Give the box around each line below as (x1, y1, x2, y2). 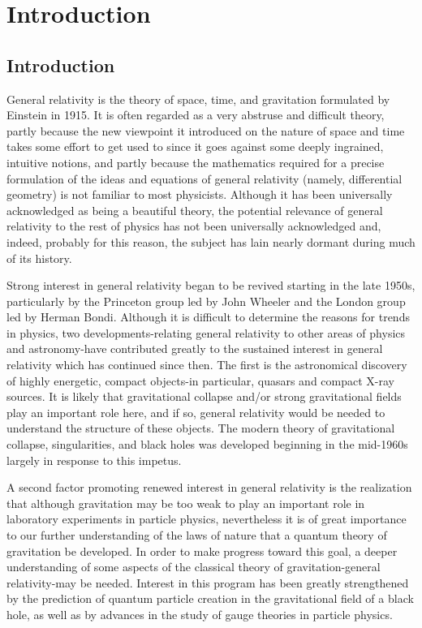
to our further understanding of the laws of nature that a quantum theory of (6, 527, 387, 544)
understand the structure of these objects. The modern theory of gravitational (6, 419, 395, 437)
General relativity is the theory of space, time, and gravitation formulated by (6, 90, 390, 107)
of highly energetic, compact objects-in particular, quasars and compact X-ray (6, 372, 394, 389)
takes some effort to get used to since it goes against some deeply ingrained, (6, 138, 384, 155)
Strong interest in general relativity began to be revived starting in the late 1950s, (6, 277, 416, 294)
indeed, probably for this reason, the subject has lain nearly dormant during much (6, 233, 416, 250)
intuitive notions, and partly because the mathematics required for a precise (6, 153, 385, 170)
